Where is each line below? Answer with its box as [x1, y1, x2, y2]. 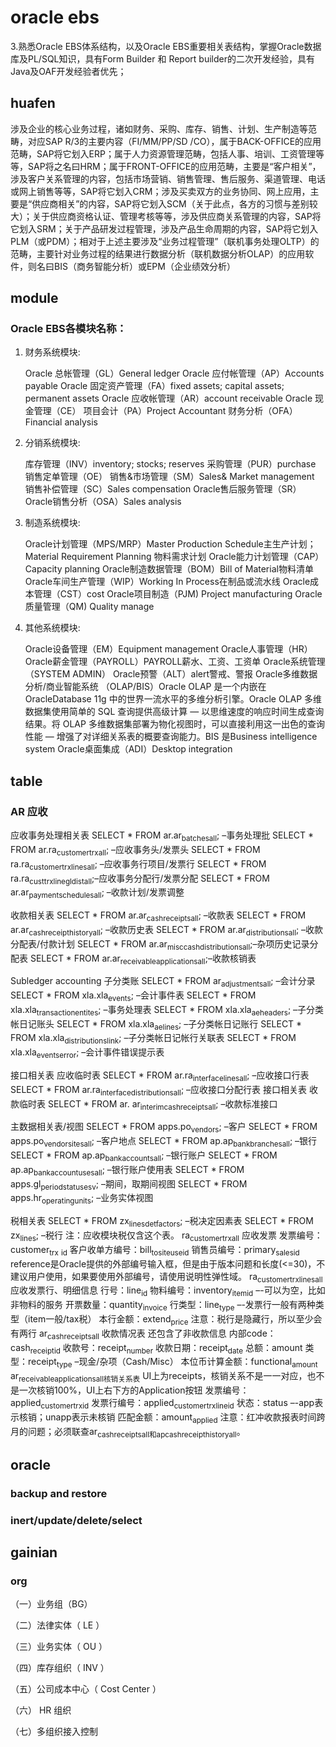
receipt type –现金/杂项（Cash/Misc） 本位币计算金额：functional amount [27, 1356, 318, 1370]
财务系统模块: [24, 346, 81, 358]
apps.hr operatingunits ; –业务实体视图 [10, 1192, 154, 1206]
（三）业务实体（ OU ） [10, 1641, 108, 1653]
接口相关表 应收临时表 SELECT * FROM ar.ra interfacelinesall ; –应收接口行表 [10, 1069, 310, 1083]
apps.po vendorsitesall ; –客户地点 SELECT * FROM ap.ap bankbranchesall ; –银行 [10, 1135, 318, 1150]
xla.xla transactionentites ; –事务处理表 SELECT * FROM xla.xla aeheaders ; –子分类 [10, 1003, 325, 1018]
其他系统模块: [24, 622, 81, 634]
